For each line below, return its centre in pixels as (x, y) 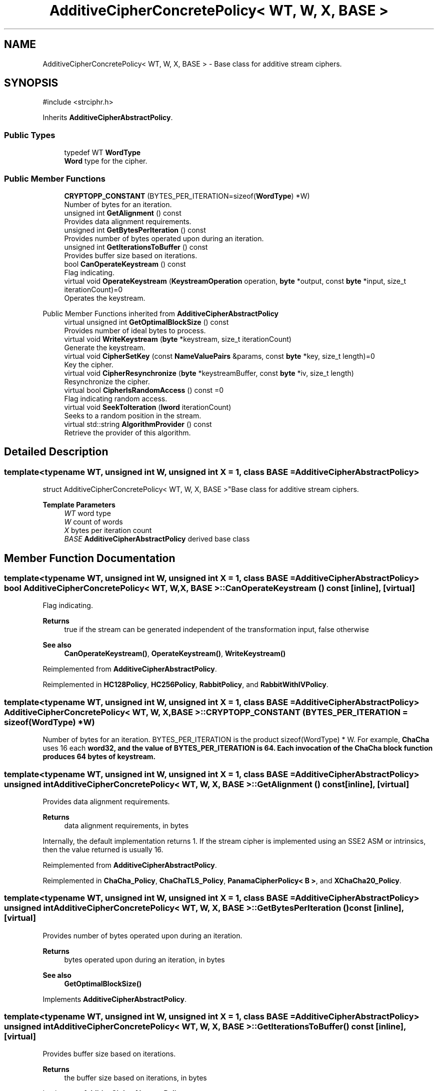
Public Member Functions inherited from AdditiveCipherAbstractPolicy (161, 313)
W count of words (93, 522)
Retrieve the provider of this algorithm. (127, 432)
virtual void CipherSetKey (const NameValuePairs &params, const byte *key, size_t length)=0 (219, 356)
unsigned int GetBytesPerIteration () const (135, 230)
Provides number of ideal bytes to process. (135, 330)
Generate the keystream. (105, 347)
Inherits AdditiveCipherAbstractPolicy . (108, 118)
